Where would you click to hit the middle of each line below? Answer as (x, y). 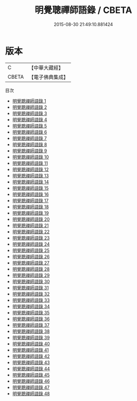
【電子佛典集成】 (48, 77)
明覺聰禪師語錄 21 (30, 225)
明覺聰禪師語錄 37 (31, 325)
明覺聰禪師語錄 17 (30, 200)
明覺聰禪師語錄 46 (31, 381)
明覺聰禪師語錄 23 (31, 238)
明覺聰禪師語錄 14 (31, 182)
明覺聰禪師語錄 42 (31, 356)
